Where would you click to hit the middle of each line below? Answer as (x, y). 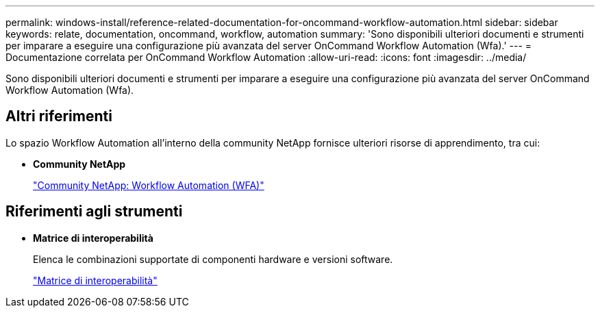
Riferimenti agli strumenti (94, 212)
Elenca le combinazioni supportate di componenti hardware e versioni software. (213, 259)
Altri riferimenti (59, 116)
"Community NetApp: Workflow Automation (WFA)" (149, 185)
